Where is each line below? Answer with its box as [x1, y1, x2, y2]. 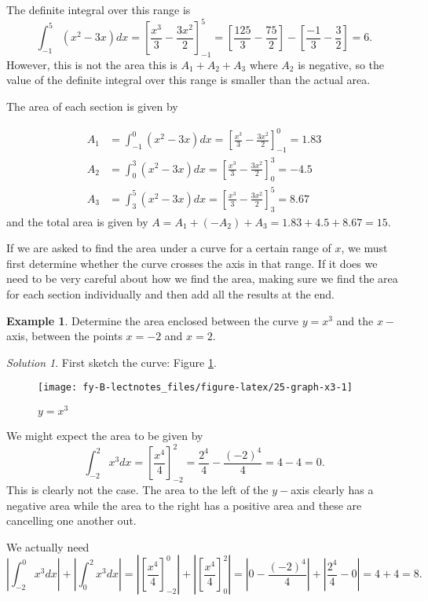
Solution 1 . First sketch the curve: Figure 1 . [6, 354, 217, 370]
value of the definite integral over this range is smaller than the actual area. [6, 71, 371, 88]
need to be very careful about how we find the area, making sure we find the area [6, 270, 398, 287]
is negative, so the [298, 56, 385, 72]
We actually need [6, 538, 90, 555]
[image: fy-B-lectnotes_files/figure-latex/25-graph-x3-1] [38, 382, 353, 394]
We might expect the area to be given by [6, 427, 203, 444]
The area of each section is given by [6, 98, 178, 115]
